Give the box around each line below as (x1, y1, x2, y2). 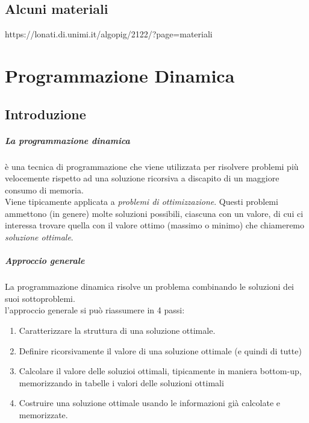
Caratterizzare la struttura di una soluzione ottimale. (19, 324, 216, 337)
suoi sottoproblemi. (5, 292, 75, 304)
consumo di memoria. (5, 183, 84, 196)
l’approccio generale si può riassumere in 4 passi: (5, 304, 185, 316)
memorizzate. (19, 408, 68, 421)
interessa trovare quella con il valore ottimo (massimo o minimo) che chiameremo (5, 219, 305, 231)
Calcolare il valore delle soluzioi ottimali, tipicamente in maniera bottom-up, (19, 365, 302, 377)
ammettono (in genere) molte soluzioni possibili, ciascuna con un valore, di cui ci (5, 207, 304, 219)
